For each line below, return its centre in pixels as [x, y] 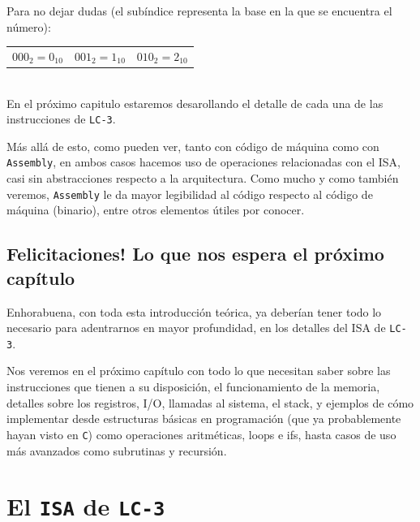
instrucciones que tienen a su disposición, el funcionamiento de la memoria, [193, 387]
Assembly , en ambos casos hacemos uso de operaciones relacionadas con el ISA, [204, 162]
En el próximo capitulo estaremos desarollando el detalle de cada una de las [195, 103]
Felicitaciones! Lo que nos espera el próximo [195, 254]
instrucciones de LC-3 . [61, 119]
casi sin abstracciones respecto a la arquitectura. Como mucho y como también [203, 178]
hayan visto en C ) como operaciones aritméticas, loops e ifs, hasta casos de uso [201, 434]
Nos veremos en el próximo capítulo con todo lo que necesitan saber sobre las [199, 371]
